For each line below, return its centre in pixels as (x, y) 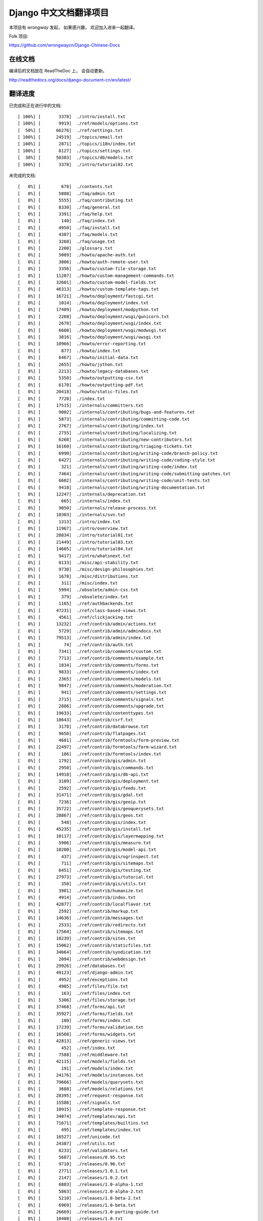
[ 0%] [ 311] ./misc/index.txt (68, 583)
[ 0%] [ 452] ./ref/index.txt (66, 1048)
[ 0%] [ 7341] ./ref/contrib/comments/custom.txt (90, 651)
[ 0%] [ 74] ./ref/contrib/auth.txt (75, 644)
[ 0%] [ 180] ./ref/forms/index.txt (74, 1021)
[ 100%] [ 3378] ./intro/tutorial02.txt (75, 164)
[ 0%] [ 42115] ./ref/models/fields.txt (77, 1062)
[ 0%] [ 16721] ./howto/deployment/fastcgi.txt (86, 296)
